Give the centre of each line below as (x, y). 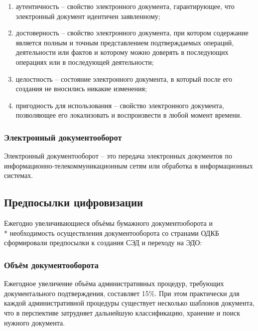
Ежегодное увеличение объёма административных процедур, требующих (114, 283)
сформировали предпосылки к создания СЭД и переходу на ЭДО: (103, 243)
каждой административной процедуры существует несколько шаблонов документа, (129, 303)
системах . (19, 175)
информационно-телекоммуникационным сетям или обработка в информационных (129, 165)
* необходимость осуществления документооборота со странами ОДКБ (112, 233)
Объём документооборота (51, 264)
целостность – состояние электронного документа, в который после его (124, 79)
